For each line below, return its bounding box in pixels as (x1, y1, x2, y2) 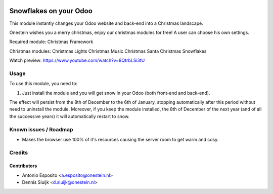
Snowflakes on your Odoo (9, 7, 93, 15)
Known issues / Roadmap (9, 126, 73, 133)
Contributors (9, 163, 37, 169)
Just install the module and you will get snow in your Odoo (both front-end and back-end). (22, 90, 210, 96)
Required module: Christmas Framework (9, 38, 94, 45)
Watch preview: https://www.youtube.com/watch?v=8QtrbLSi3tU (9, 57, 145, 63)
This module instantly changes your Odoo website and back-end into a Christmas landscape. (9, 20, 203, 26)
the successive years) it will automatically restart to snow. (9, 113, 130, 119)
